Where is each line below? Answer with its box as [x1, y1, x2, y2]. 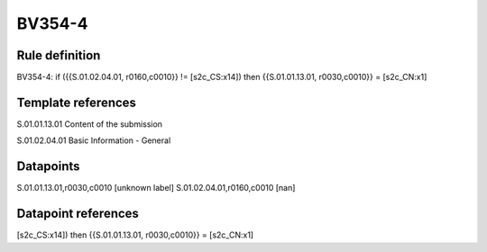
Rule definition [16, 48, 101, 63]
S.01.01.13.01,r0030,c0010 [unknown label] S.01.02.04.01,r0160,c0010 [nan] [16, 183, 296, 193]
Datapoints [16, 158, 80, 175]
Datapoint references [16, 206, 140, 221]
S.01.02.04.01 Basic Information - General [16, 135, 171, 146]
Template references [16, 94, 137, 110]
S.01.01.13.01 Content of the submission [16, 118, 162, 130]
